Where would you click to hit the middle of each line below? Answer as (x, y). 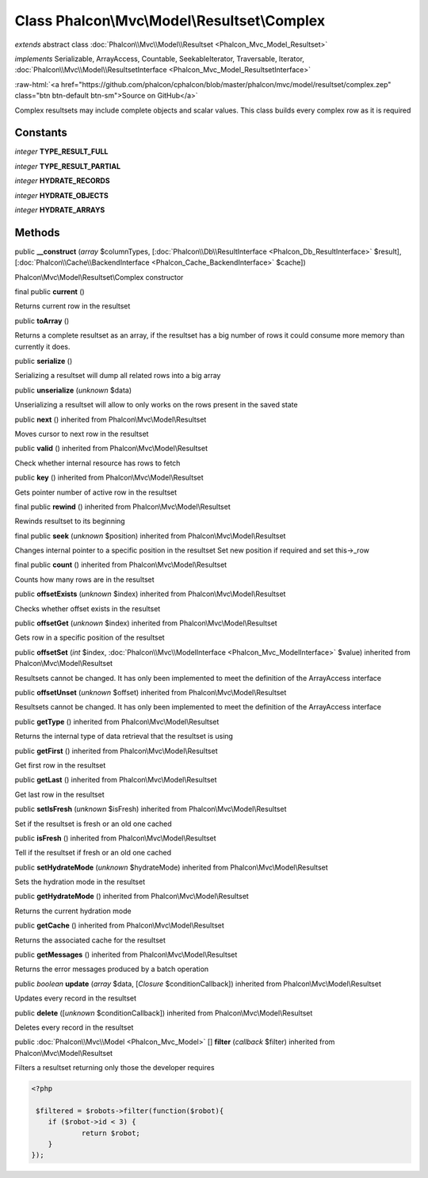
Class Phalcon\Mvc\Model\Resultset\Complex (170, 21)
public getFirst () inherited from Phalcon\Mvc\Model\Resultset (116, 751)
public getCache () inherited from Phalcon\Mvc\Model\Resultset (120, 926)
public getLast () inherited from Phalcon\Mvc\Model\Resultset (116, 780)
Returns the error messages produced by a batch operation (112, 969)
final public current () (50, 292)
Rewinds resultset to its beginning (70, 521)
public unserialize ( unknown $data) (73, 390)
